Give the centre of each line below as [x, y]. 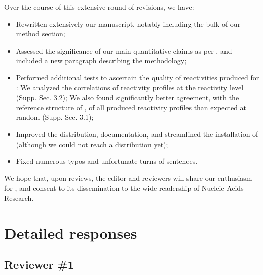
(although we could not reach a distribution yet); [92, 144]
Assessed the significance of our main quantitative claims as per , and [124, 50]
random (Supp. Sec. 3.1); [55, 117]
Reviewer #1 [39, 265]
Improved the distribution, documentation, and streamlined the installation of [137, 134]
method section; [41, 34]
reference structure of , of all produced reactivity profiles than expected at [131, 107]
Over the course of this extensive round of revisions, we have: [99, 7]
